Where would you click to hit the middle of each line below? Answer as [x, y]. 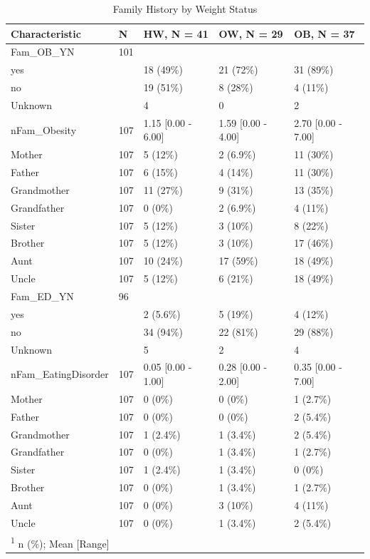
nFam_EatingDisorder [60, 374]
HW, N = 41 [176, 33]
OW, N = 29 [251, 33]
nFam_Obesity [44, 129]
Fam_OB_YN [43, 52]
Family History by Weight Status [185, 9]
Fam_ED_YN [42, 296]
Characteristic [46, 33]
